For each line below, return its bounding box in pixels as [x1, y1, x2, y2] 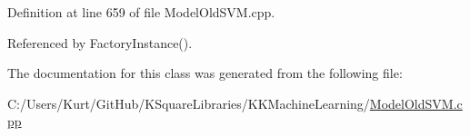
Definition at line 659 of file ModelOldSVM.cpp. [7, 3, 275, 21]
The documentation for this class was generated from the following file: [7, 63, 403, 83]
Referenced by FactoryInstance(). [7, 33, 193, 52]
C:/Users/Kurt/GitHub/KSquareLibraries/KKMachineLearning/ [7, 93, 370, 112]
